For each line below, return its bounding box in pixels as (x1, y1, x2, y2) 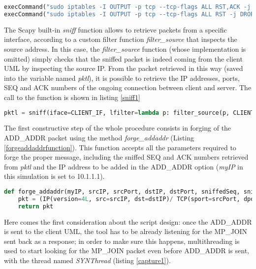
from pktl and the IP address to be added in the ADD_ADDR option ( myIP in (4, 161, 243, 171)
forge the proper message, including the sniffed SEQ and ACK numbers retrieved (4, 152, 249, 162)
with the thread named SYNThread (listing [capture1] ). (4, 255, 171, 265)
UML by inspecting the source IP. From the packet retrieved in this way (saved (4, 63, 243, 73)
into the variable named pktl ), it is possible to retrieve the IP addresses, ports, (4, 72, 240, 83)
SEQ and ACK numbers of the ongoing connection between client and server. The (4, 82, 252, 93)
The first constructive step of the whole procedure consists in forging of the (4, 123, 231, 133)
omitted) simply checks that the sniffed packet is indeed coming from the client (4, 53, 243, 64)
